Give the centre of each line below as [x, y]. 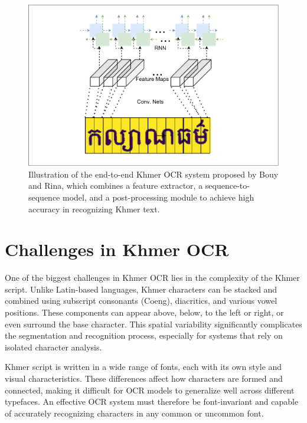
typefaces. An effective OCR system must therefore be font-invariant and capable [152, 401]
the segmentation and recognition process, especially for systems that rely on [144, 335]
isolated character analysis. [53, 347]
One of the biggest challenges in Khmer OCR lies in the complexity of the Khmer [152, 278]
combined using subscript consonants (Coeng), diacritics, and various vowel [141, 301]
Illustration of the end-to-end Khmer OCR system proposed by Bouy [153, 174]
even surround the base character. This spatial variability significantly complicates [153, 324]
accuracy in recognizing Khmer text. [94, 209]
